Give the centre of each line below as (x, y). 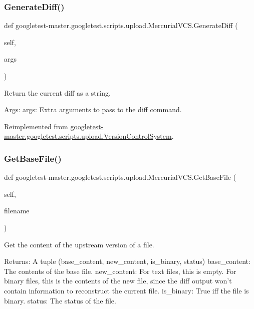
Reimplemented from (36, 126)
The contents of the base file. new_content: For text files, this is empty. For (120, 271)
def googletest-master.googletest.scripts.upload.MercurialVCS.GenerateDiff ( (121, 25)
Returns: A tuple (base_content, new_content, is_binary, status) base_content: (127, 261)
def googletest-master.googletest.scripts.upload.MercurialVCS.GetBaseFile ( (120, 177)
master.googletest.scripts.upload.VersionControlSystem (88, 136)
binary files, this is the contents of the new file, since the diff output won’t (118, 281)
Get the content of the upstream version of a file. (79, 244)
